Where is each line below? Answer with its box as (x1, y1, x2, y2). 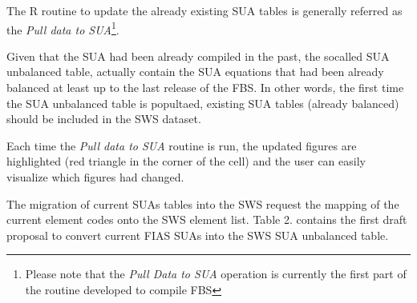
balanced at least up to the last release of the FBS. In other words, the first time (6, 79, 404, 96)
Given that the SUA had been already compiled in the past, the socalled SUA (6, 47, 390, 64)
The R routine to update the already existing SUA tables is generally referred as (6, 2, 403, 18)
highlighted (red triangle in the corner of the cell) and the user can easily (6, 153, 366, 169)
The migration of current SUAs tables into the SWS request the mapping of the (6, 195, 399, 212)
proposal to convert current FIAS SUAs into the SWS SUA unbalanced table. (6, 226, 389, 243)
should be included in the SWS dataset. (6, 110, 201, 127)
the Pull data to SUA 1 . (6, 18, 119, 38)
